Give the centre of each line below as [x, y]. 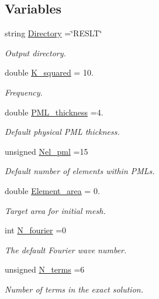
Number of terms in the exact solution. [74, 289]
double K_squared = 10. [49, 72]
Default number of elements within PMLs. [80, 171]
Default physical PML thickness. [62, 132]
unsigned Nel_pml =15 [46, 151]
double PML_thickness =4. [54, 112]
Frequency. [24, 92]
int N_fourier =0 [36, 230]
